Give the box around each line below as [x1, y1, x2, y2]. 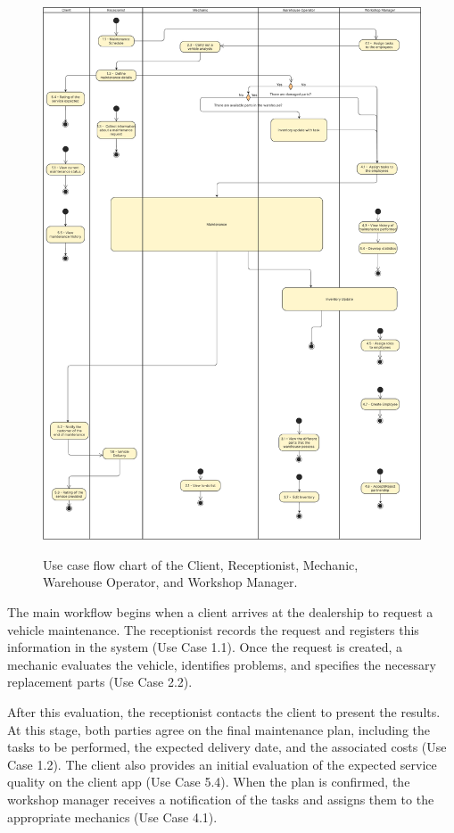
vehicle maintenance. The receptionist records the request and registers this [7, 620, 419, 639]
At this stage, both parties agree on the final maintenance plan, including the [7, 720, 430, 738]
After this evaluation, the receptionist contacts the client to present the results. [7, 702, 441, 721]
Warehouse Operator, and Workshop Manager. [43, 573, 298, 591]
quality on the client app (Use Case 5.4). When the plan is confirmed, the [7, 772, 410, 791]
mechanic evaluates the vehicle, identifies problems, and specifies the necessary [7, 655, 436, 673]
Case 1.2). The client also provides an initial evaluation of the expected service [7, 755, 437, 773]
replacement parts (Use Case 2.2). [7, 672, 193, 691]
